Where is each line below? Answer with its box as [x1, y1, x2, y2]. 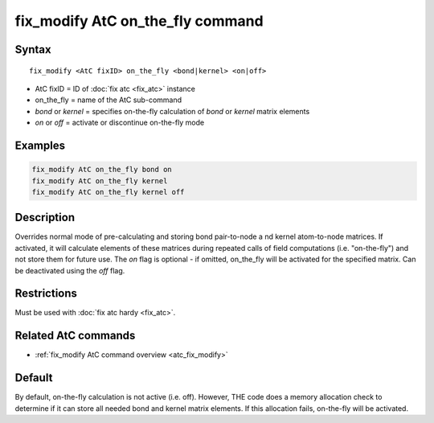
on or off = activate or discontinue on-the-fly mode [35, 117, 205, 128]
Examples [14, 138, 66, 152]
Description [14, 211, 76, 224]
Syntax [14, 43, 51, 56]
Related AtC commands [14, 329, 136, 343]
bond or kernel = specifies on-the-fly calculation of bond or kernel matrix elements [35, 106, 310, 116]
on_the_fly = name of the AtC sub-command [35, 95, 182, 105]
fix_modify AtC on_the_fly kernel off [31, 187, 185, 196]
